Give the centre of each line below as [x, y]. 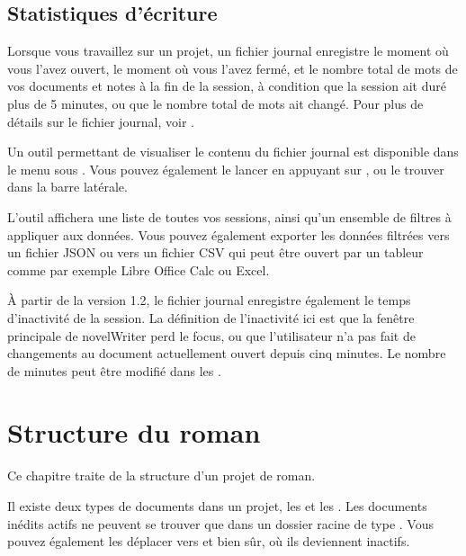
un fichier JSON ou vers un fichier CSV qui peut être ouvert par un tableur [215, 252]
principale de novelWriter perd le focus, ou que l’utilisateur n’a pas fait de [211, 335]
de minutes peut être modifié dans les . [114, 370]
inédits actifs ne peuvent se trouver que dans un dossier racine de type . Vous [220, 523]
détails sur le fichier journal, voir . [101, 121]
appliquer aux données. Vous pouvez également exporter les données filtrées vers [229, 234]
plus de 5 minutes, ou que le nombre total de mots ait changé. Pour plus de [215, 103]
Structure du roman [134, 432]
